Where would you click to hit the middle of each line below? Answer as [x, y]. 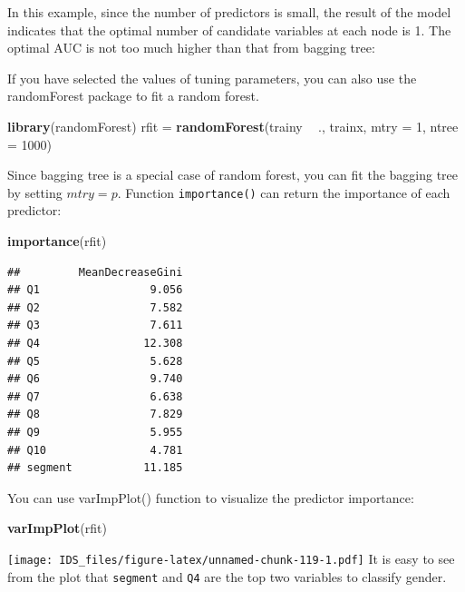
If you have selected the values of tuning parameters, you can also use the [212, 78]
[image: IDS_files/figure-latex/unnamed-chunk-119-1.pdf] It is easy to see [231, 558]
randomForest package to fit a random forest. [133, 96]
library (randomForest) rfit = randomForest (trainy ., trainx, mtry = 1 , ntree [233, 126]
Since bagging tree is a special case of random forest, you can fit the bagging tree [233, 175]
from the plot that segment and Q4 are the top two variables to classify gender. [227, 576]
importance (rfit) [57, 241]
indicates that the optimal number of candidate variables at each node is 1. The [229, 30]
